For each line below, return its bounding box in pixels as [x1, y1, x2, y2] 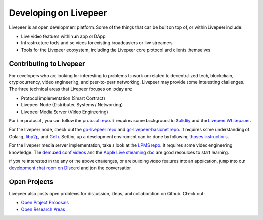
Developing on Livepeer [9, 7, 107, 18]
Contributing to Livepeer [9, 60, 85, 68]
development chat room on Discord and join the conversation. [9, 165, 133, 171]
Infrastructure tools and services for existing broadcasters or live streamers [21, 40, 173, 46]
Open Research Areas [21, 206, 65, 212]
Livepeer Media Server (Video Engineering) [21, 109, 108, 115]
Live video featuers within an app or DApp [21, 33, 106, 39]
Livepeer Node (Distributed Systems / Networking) [21, 102, 123, 108]
